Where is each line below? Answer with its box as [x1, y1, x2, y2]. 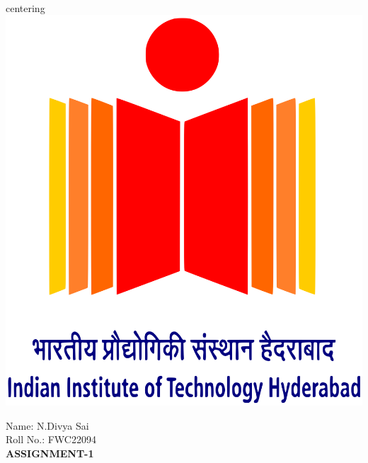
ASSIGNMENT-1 [6, 445, 94, 460]
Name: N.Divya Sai [6, 418, 89, 433]
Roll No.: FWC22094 [6, 432, 96, 447]
